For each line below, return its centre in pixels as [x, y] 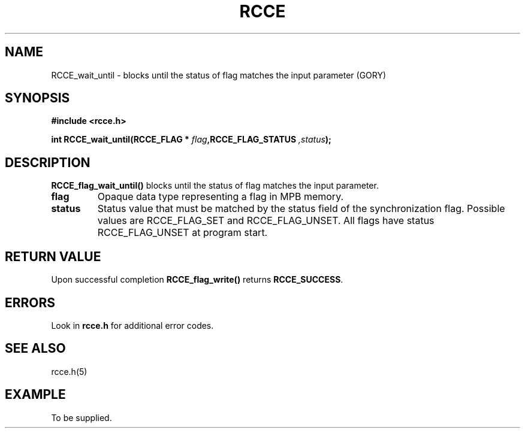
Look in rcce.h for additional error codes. [132, 325]
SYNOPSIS [37, 98]
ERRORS [30, 302]
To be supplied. [82, 417]
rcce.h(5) [69, 371]
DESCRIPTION [48, 162]
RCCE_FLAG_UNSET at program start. [182, 233]
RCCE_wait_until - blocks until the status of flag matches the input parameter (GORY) [219, 75]
